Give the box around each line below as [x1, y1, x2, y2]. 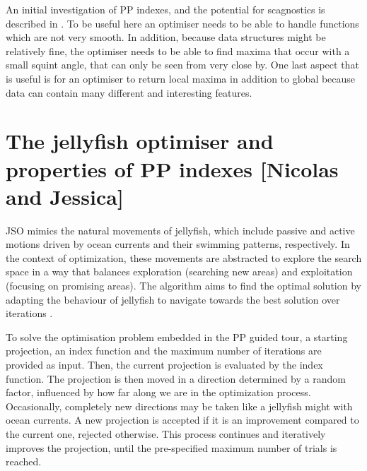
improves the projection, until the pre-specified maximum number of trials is [6, 440, 337, 455]
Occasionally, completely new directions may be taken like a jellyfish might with [6, 398, 353, 413]
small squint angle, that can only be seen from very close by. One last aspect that [6, 57, 359, 72]
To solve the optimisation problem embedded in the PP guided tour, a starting [6, 329, 348, 344]
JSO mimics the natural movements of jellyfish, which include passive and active [6, 222, 355, 237]
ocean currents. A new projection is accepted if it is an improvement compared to [6, 412, 359, 427]
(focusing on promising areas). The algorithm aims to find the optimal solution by [6, 278, 361, 293]
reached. [6, 454, 42, 469]
